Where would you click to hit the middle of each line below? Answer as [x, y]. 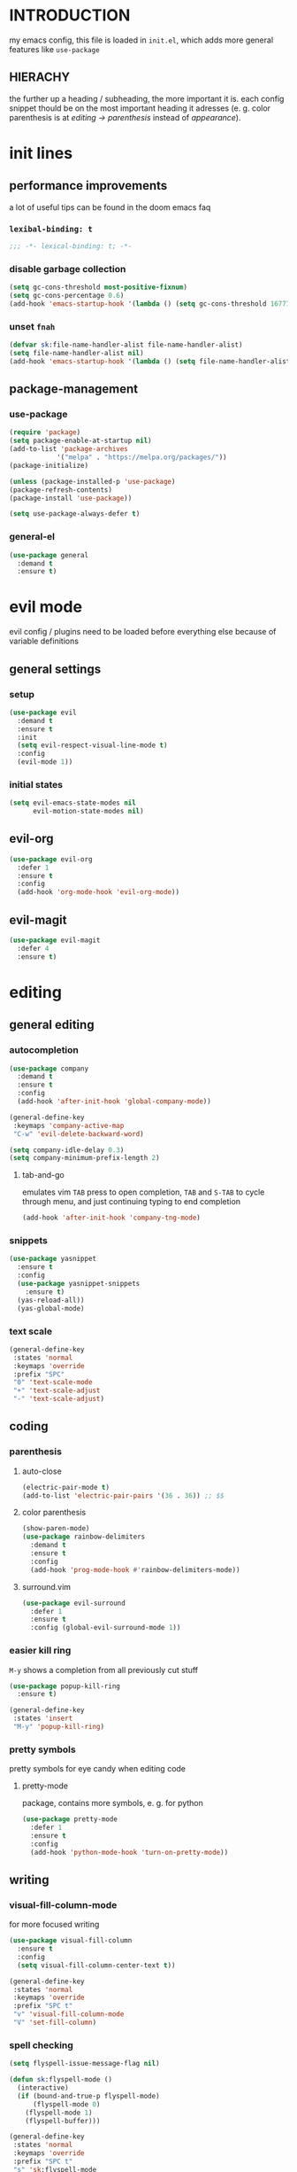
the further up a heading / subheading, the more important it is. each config [147, 98]
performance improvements [88, 186]
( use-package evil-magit [55, 940]
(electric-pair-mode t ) [66, 1487]
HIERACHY [40, 78]
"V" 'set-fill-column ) [55, 2023]
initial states [36, 784]
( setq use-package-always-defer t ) [75, 514]
